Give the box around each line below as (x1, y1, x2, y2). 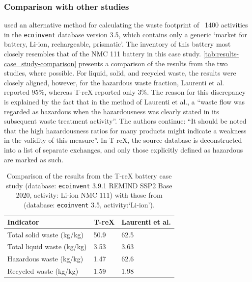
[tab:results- (203, 49, 239, 59)
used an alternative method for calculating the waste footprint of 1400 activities (4, 20, 248, 30)
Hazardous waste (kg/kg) (7, 254, 84, 264)
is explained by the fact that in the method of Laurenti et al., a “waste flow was (4, 97, 245, 107)
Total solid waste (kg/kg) (7, 229, 84, 239)
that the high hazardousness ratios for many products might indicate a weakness (4, 125, 247, 135)
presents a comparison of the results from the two (78, 58, 228, 68)
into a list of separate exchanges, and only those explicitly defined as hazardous (4, 145, 243, 154)
